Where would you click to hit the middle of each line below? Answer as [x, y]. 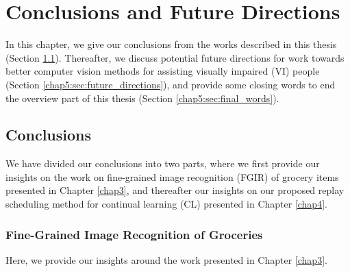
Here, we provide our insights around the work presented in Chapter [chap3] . [166, 259]
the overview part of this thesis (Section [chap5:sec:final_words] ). [142, 98]
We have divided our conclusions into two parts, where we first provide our [163, 163]
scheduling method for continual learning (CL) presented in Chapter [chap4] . [166, 204]
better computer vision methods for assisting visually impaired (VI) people [163, 71]
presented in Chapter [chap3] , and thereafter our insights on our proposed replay [175, 190]
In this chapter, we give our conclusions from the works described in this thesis [171, 44]
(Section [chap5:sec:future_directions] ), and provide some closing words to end [171, 84]
